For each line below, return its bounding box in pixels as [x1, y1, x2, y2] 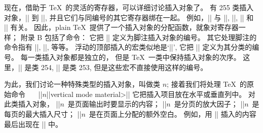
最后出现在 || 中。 [4, 118, 63, 129]
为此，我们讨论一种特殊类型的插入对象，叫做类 [4, 79, 160, 89]
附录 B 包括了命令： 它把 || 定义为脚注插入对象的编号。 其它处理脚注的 [20, 31, 257, 42]
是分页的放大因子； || [174, 98, 245, 109]
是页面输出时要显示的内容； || [67, 98, 167, 109]
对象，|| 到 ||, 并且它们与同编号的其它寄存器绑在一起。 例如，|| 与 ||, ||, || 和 [4, 12, 254, 22]
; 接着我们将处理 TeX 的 [167, 79, 247, 89]
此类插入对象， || [4, 98, 60, 109]
